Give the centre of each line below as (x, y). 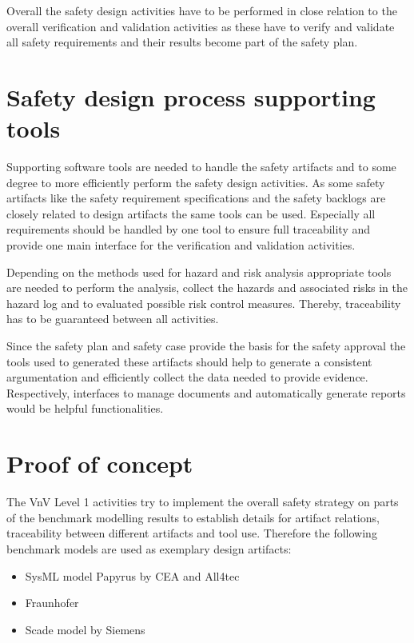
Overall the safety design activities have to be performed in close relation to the (202, 10)
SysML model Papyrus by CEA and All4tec (132, 575)
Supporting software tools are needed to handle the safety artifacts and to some (201, 167)
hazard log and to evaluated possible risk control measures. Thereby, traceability (204, 303)
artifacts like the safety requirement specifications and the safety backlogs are (196, 198)
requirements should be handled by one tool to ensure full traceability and (189, 229)
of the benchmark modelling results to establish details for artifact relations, (193, 517)
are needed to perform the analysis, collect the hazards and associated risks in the (207, 288)
